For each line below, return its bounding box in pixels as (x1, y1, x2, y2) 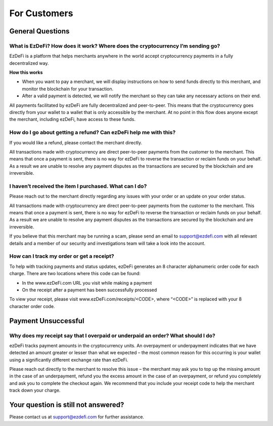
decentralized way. (9, 60, 49, 66)
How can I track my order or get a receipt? (9, 253, 114, 260)
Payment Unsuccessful (9, 317, 84, 325)
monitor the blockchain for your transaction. (22, 86, 114, 92)
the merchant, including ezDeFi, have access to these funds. (9, 117, 136, 123)
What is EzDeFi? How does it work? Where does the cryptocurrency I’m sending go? (9, 42, 220, 49)
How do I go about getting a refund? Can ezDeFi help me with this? (9, 129, 176, 136)
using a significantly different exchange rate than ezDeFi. (9, 357, 128, 363)
